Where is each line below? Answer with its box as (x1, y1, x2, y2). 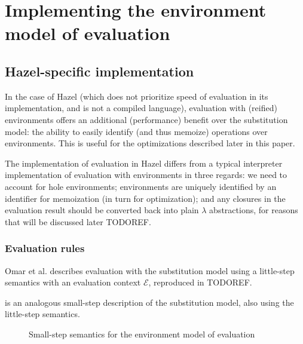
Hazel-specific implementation (5, 62, 194, 80)
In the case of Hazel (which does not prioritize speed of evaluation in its (5, 90, 268, 102)
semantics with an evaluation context (5, 276, 141, 288)
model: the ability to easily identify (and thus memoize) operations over (5, 125, 268, 137)
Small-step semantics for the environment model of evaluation (29, 327, 255, 340)
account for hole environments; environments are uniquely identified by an (5, 180, 277, 192)
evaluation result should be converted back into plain (5, 204, 199, 216)
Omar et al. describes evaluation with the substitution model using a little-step (5, 264, 295, 277)
